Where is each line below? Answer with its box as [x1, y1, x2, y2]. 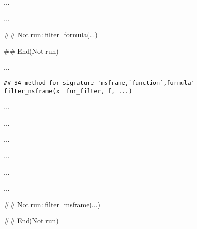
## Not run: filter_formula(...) [4, 30, 98, 40]
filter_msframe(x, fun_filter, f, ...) [4, 87, 132, 95]
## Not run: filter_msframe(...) [4, 199, 100, 209]
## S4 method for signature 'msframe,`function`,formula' [4, 79, 195, 86]
